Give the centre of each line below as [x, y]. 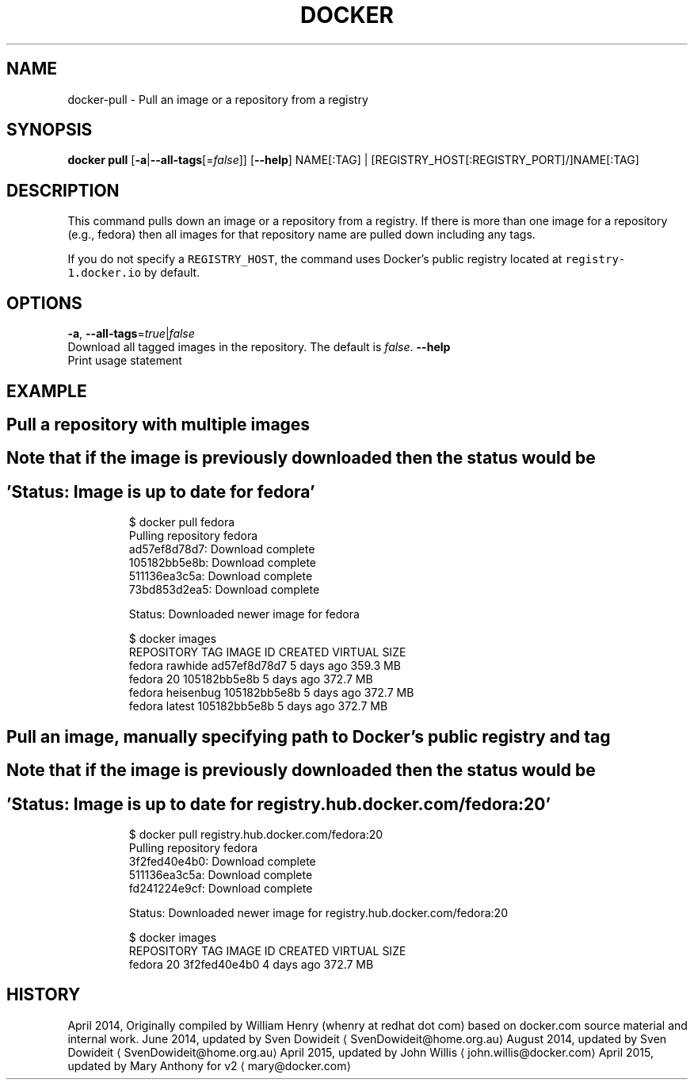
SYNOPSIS [50, 130]
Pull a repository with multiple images [158, 424]
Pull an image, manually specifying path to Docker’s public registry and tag [309, 736]
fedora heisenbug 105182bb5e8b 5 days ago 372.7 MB [271, 693]
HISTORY [44, 995]
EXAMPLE [47, 391]
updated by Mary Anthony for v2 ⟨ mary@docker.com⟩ [209, 1065]
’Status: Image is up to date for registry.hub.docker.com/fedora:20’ [279, 804]
